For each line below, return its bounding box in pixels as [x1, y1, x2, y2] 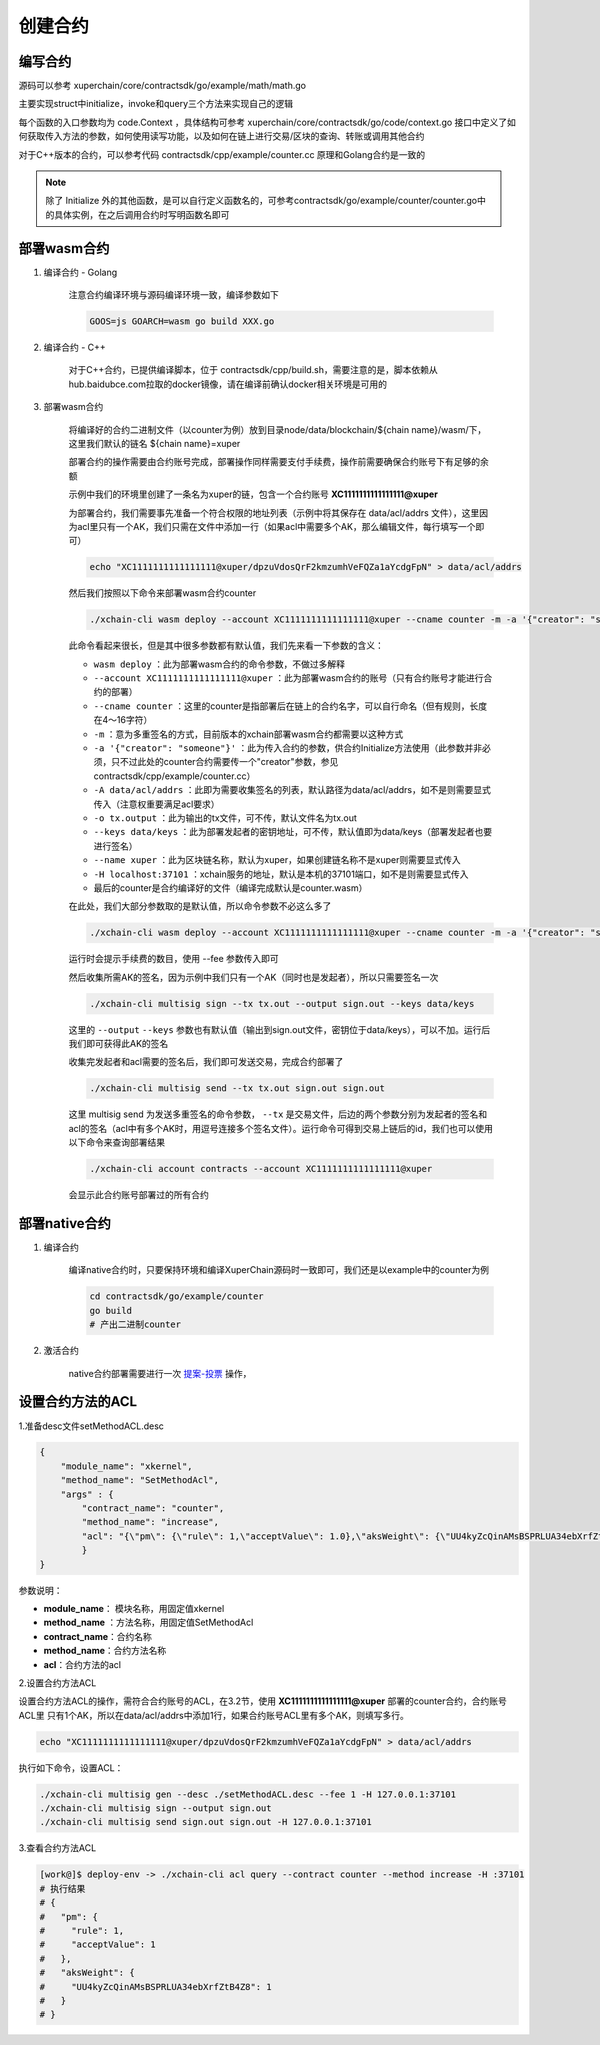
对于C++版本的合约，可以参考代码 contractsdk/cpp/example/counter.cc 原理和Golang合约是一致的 [18, 148, 426, 160]
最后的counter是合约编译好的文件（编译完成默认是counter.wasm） [93, 881, 368, 894]
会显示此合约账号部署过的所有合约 [68, 1189, 209, 1201]
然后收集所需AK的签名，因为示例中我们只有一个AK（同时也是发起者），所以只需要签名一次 [68, 971, 439, 983]
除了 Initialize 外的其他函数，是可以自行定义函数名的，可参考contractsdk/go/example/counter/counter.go [45, 195, 478, 207]
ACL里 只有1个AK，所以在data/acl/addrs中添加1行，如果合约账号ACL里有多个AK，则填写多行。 [18, 1709, 410, 1721]
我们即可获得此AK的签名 [68, 1038, 169, 1050]
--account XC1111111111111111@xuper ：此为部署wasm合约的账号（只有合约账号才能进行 [93, 672, 484, 684]
